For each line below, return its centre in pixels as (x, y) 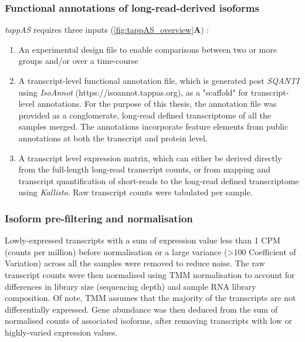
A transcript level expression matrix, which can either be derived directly (150, 158)
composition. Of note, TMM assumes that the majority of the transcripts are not (150, 298)
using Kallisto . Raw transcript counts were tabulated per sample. (135, 192)
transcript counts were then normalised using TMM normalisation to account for (150, 274)
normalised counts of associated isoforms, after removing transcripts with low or (149, 321)
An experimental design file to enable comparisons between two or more (148, 49)
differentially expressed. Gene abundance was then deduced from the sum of (141, 309)
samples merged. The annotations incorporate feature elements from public (153, 126)
